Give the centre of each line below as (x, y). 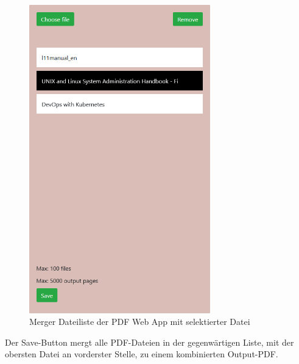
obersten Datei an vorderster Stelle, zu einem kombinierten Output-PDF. (142, 354)
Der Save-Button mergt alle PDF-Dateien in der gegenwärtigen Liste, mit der (149, 342)
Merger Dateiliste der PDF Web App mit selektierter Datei (140, 322)
